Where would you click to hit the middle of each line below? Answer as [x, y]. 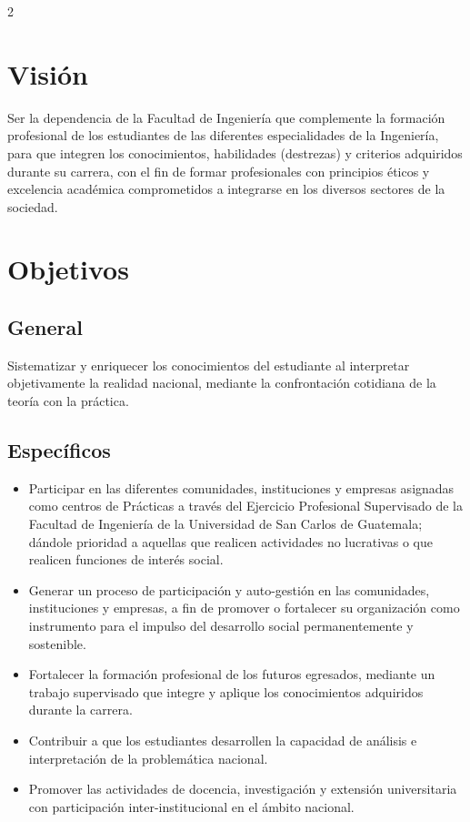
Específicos [59, 450]
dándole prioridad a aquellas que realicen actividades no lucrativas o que [230, 541]
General [45, 327]
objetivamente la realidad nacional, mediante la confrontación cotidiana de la [222, 383]
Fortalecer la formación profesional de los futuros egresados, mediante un [232, 674]
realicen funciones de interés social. [126, 559]
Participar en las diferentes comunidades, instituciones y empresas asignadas [241, 487]
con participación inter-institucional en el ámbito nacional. [191, 806]
